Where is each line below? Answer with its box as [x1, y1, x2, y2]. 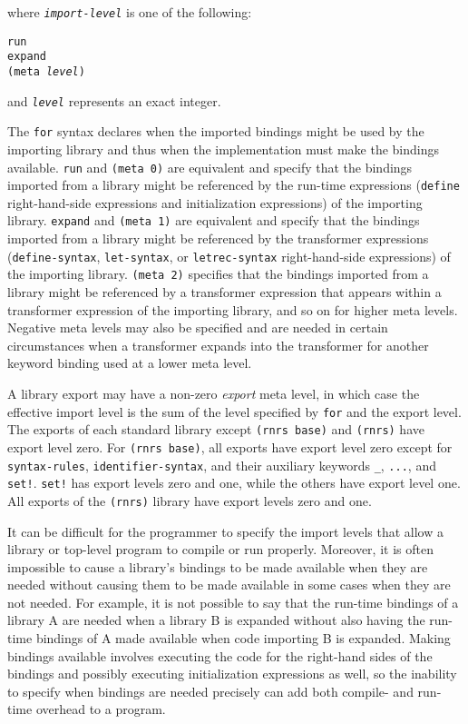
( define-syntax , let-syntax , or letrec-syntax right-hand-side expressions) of [7, 246, 451, 265]
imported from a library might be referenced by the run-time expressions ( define [7, 175, 460, 194]
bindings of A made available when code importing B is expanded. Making [35, 629, 451, 648]
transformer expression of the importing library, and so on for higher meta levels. [7, 300, 458, 319]
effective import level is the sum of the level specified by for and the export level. [7, 402, 462, 421]
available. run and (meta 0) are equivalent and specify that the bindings [7, 157, 413, 176]
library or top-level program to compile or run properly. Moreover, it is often [7, 540, 434, 559]
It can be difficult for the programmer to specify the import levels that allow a [7, 521, 444, 541]
